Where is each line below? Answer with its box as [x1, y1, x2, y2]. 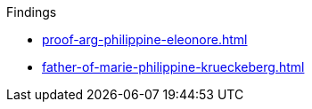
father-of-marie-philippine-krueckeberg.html [42, 59, 305, 74]
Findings [6, 4, 57, 19]
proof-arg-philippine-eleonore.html [42, 32, 248, 47]
